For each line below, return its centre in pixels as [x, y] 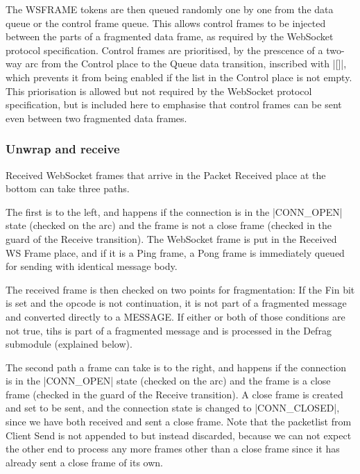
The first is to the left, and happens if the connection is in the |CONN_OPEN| [174, 211]
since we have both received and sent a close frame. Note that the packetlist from [179, 422]
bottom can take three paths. [68, 188]
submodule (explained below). [69, 344]
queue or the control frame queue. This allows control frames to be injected [166, 23]
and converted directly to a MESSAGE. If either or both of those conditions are [175, 316]
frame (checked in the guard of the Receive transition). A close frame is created [174, 394]
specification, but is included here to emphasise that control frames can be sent [174, 104]
